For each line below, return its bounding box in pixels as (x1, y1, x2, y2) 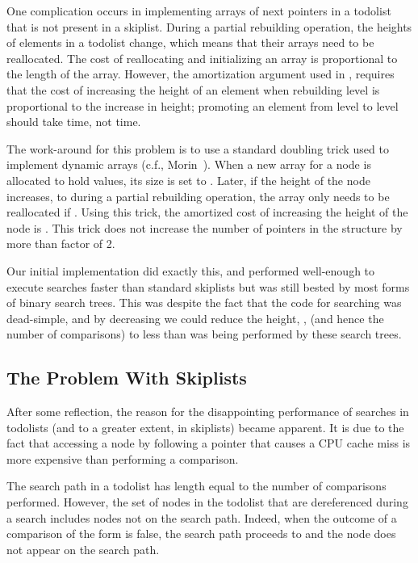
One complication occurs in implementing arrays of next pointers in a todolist (6, 2, 391, 19)
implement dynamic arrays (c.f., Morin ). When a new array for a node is (6, 156, 371, 173)
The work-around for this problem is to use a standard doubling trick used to (6, 140, 389, 157)
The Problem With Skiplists (6, 365, 247, 390)
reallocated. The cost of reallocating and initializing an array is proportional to (6, 49, 398, 66)
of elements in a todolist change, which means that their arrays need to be (6, 34, 374, 51)
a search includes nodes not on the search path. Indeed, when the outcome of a (6, 509, 397, 526)
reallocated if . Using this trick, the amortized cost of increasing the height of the (6, 204, 408, 221)
